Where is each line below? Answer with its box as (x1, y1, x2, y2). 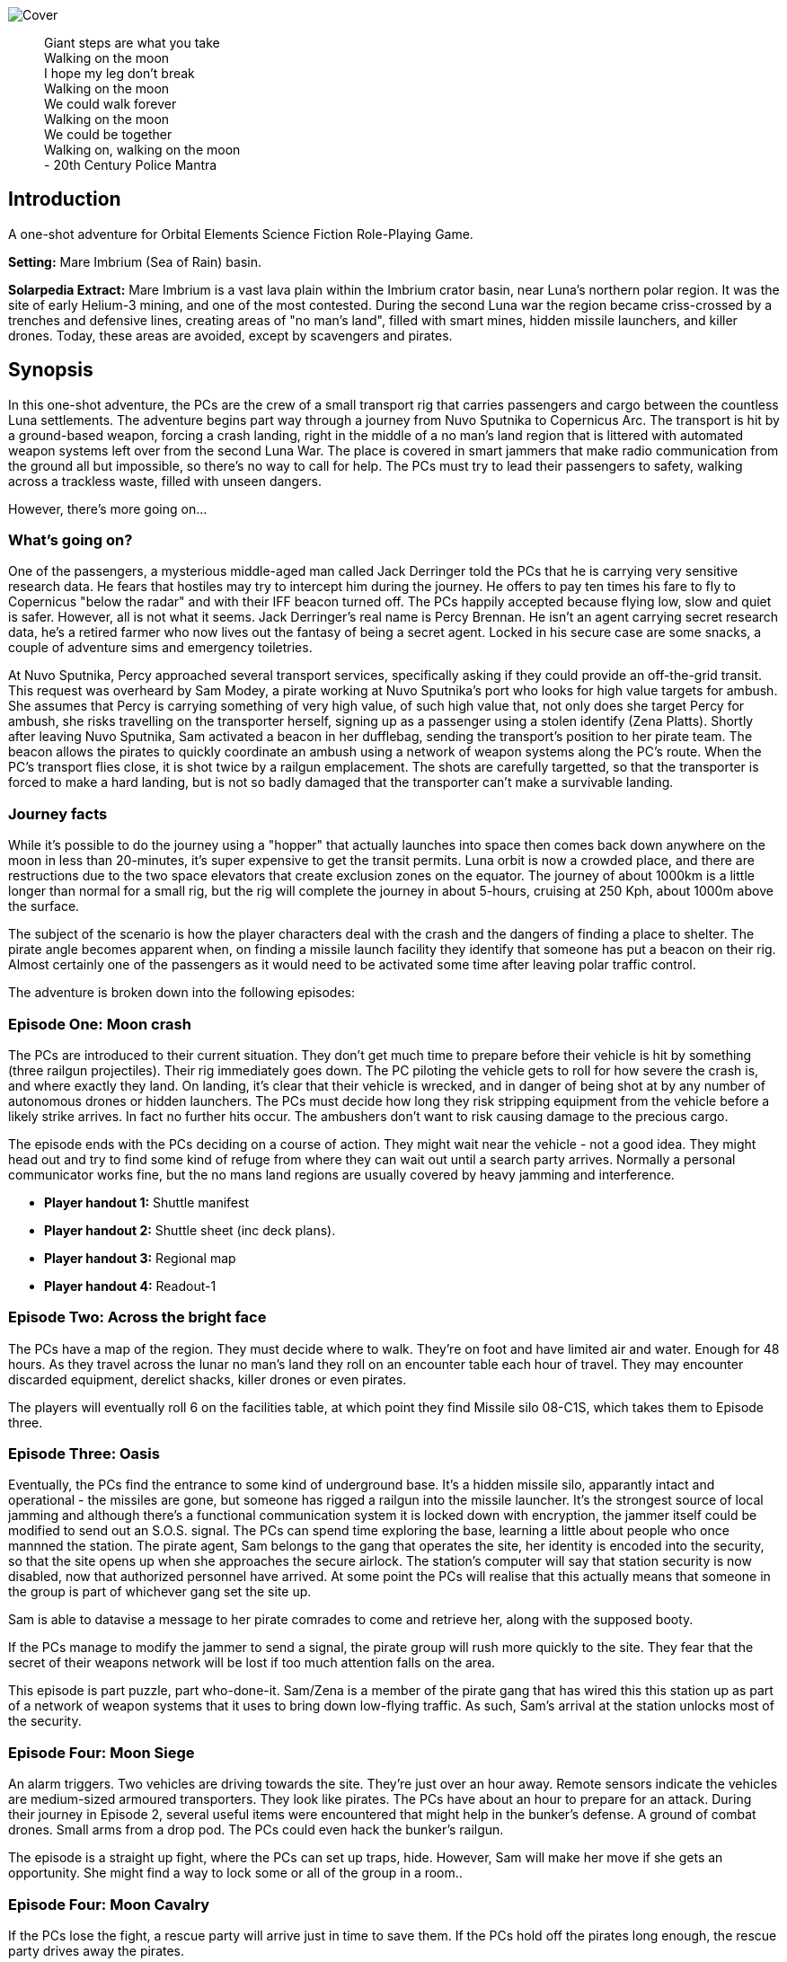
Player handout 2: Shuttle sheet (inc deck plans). (44, 1222, 336, 1238)
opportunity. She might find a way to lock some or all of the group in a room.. (8, 1865, 463, 1881)
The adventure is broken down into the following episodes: (8, 985, 355, 1001)
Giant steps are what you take (44, 35, 220, 50)
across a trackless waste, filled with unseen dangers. (8, 473, 323, 489)
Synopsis (8, 358, 93, 382)
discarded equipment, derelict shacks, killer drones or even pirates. (8, 1371, 407, 1387)
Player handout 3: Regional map (44, 1250, 236, 1266)
